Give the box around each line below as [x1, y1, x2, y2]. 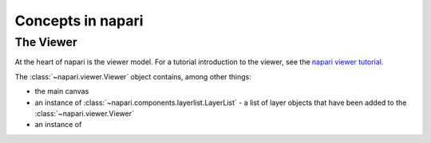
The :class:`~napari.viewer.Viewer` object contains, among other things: [14, 71, 251, 81]
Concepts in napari [14, 12, 144, 29]
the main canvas [34, 87, 89, 96]
